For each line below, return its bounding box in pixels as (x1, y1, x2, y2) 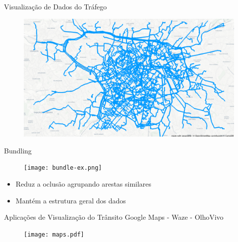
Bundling (4, 145, 32, 155)
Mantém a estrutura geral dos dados (15, 195, 126, 205)
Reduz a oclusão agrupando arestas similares (15, 178, 152, 189)
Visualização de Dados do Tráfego (4, 1, 107, 11)
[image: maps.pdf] (24, 231, 84, 238)
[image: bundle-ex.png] (24, 164, 102, 172)
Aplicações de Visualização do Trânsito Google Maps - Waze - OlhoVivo (4, 212, 224, 222)
